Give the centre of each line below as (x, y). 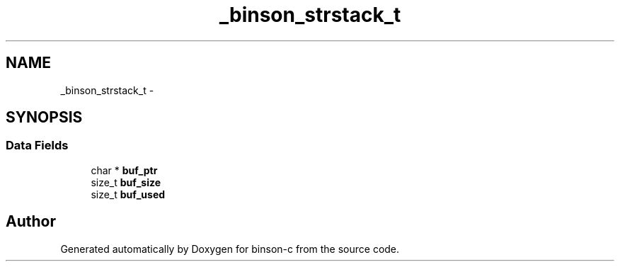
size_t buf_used (128, 194)
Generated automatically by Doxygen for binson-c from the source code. (230, 249)
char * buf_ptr (124, 170)
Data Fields (37, 146)
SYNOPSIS (44, 118)
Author (31, 222)
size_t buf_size (126, 182)
